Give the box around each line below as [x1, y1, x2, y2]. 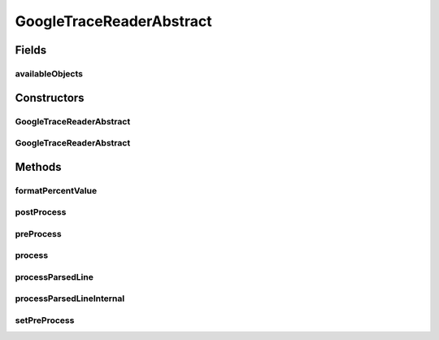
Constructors [15, 90, 85, 105]
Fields [15, 43, 47, 57]
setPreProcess [15, 315, 75, 326]
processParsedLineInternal [15, 293, 125, 304]
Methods [15, 159, 62, 174]
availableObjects [15, 68, 83, 79]
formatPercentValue [15, 185, 98, 196]
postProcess [15, 207, 67, 218]
